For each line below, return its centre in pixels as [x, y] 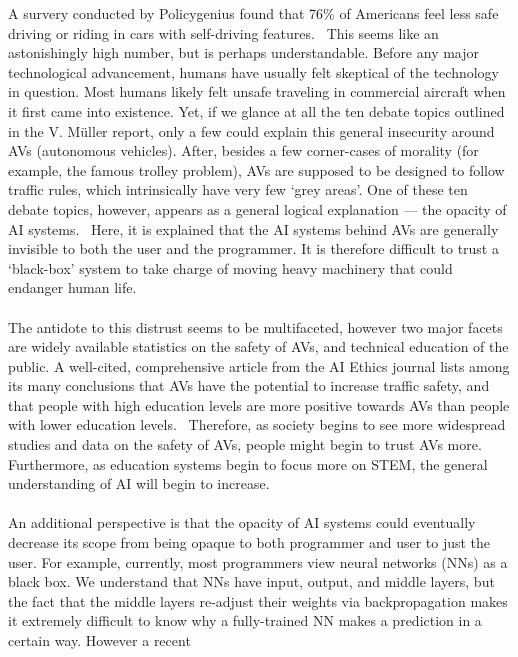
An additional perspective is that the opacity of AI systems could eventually [242, 522]
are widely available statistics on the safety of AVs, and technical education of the [258, 346]
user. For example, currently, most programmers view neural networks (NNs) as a [258, 561]
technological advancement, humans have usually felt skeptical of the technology [253, 71]
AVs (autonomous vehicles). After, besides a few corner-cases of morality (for [243, 150]
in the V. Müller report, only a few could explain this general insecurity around [251, 130]
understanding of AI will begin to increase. [139, 483]
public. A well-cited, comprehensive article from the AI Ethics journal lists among [259, 365]
